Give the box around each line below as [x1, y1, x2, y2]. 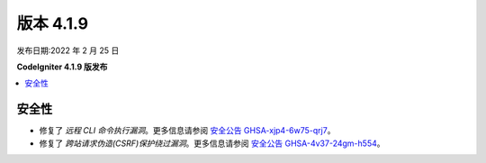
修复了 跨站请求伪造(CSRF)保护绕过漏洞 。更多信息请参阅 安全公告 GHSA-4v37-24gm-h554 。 [39, 138, 385, 149]
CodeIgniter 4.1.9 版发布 [16, 61, 108, 72]
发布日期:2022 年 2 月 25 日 [16, 45, 120, 56]
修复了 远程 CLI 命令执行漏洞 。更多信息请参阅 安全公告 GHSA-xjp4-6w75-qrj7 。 [39, 125, 336, 136]
